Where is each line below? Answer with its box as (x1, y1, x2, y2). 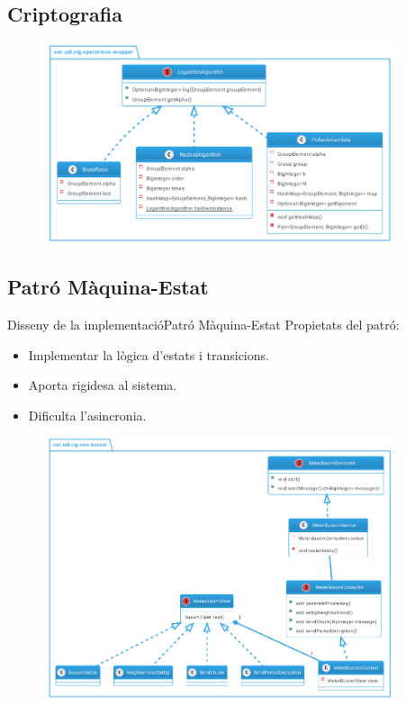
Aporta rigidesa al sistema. (28, 376, 177, 394)
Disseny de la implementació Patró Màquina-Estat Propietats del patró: (7, 314, 400, 333)
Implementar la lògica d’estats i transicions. (28, 345, 269, 364)
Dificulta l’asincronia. (28, 405, 147, 424)
